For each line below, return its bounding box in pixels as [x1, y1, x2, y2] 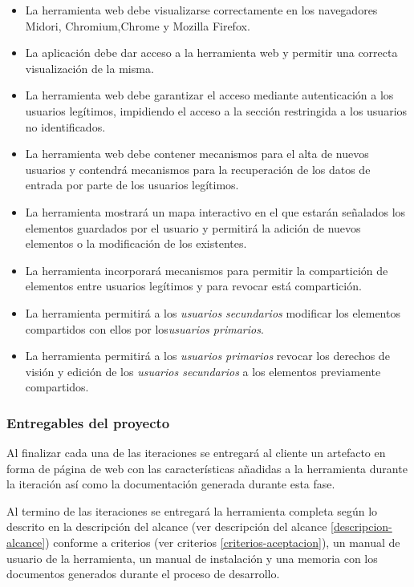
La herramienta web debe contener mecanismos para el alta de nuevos [25, 145, 369, 162]
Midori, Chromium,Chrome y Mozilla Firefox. [25, 17, 250, 34]
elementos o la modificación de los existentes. [25, 235, 247, 252]
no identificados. [25, 118, 106, 135]
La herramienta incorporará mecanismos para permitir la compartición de [25, 261, 388, 278]
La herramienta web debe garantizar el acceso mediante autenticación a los [25, 87, 394, 103]
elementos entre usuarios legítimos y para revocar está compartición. [25, 277, 362, 294]
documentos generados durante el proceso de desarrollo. [6, 565, 280, 582]
